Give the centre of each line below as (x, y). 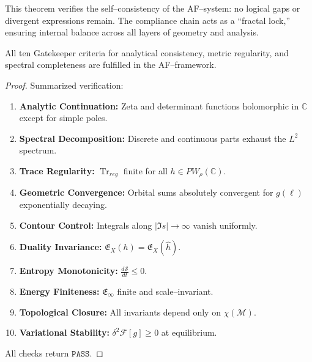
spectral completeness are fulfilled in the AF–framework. (111, 65)
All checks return (37, 353)
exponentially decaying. (63, 204)
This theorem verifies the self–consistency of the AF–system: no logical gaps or (153, 8)
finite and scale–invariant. (165, 291)
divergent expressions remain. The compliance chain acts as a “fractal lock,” (147, 20)
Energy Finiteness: (59, 291)
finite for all (145, 170)
